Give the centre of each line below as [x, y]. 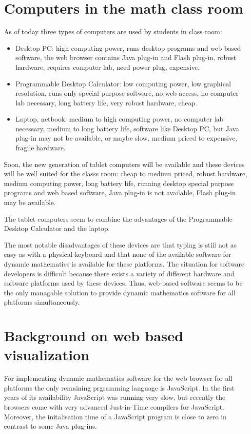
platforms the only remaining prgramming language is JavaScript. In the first [119, 387]
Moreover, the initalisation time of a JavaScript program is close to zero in [115, 416]
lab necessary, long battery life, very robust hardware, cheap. [106, 102]
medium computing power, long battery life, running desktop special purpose [119, 183]
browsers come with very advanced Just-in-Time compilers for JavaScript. [114, 407]
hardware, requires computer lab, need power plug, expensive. [107, 67]
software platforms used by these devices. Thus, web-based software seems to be [123, 283]
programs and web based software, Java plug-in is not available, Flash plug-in [120, 193]
